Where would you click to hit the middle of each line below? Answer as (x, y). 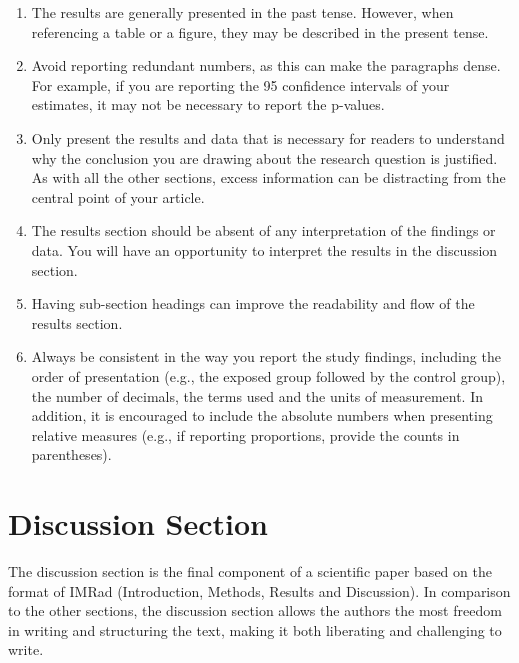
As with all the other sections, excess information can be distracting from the (268, 177)
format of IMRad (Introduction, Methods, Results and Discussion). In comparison (259, 590)
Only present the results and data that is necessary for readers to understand (268, 137)
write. (26, 649)
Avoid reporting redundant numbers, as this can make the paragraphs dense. (266, 65)
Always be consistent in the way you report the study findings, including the (266, 356)
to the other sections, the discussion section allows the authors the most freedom (255, 610)
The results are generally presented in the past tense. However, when (242, 12)
